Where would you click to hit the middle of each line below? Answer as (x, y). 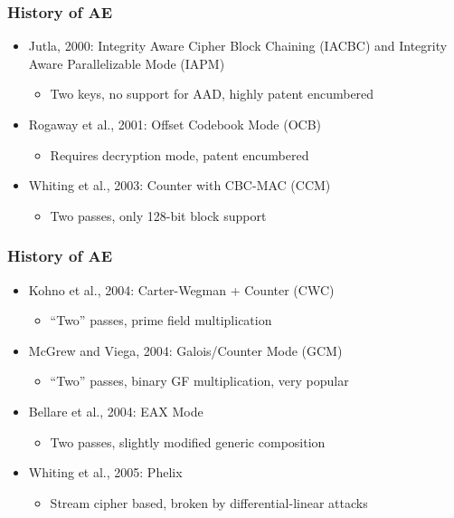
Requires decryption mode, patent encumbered (180, 154)
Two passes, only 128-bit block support (158, 215)
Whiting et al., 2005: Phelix (105, 472)
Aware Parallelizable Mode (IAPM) (127, 63)
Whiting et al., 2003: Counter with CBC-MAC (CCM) (180, 185)
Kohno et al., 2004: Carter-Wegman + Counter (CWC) (181, 289)
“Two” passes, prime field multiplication (161, 320)
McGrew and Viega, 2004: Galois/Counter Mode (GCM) (185, 350)
